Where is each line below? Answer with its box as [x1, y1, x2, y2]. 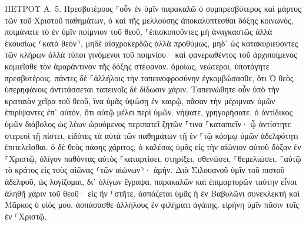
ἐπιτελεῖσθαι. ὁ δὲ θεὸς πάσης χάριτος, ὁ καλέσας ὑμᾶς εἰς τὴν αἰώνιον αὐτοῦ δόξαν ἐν [5, 141, 301, 153]
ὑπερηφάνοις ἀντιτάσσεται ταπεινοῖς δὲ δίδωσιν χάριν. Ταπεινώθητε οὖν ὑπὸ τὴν [5, 83, 280, 95]
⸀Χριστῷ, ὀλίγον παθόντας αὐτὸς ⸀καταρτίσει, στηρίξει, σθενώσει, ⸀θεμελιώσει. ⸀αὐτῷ [5, 152, 301, 164]
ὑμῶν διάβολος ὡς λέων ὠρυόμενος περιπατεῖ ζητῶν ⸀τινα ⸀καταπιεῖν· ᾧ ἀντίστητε [5, 117, 291, 129]
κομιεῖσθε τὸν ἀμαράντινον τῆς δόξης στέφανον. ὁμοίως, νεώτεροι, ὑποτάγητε [5, 59, 270, 72]
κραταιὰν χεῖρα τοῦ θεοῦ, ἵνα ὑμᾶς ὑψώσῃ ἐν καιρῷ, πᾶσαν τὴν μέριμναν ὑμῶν [5, 94, 275, 107]
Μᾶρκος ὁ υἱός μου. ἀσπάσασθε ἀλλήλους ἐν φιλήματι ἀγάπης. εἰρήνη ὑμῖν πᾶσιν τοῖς [5, 198, 299, 211]
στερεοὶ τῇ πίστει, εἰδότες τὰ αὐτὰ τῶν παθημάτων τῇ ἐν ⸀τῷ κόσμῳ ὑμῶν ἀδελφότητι [5, 129, 298, 141]
